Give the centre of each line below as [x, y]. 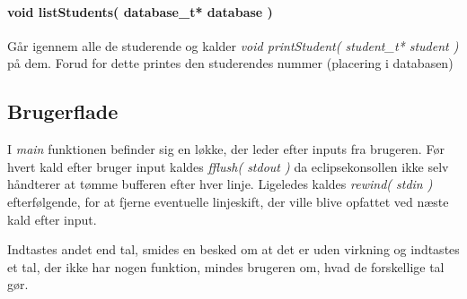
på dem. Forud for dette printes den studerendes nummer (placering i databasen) [230, 63]
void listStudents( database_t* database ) [140, 11]
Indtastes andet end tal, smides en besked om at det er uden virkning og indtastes [233, 249]
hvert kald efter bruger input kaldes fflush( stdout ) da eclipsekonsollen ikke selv [228, 166]
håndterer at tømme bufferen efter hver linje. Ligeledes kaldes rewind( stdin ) [220, 184]
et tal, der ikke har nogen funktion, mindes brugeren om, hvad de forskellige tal [226, 266]
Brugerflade [63, 111]
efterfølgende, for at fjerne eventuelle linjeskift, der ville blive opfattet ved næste [228, 201]
